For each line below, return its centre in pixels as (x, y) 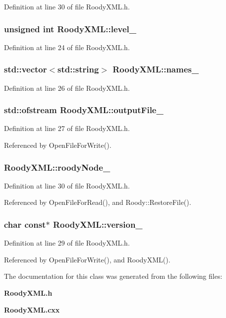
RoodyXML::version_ (98, 224)
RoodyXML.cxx (32, 309)
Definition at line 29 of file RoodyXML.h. (67, 243)
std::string (78, 69)
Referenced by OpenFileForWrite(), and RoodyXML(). (87, 259)
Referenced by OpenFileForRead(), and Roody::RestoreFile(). (98, 202)
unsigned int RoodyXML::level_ (70, 29)
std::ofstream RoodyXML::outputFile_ (84, 110)
